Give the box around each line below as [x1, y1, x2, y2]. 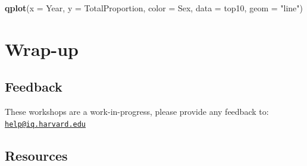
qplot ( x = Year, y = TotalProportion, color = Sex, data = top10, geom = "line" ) [5, 2, 303, 14]
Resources [5, 146, 68, 164]
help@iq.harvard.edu [5, 120, 86, 129]
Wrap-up [5, 36, 79, 61]
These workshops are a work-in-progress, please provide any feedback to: [5, 105, 269, 118]
